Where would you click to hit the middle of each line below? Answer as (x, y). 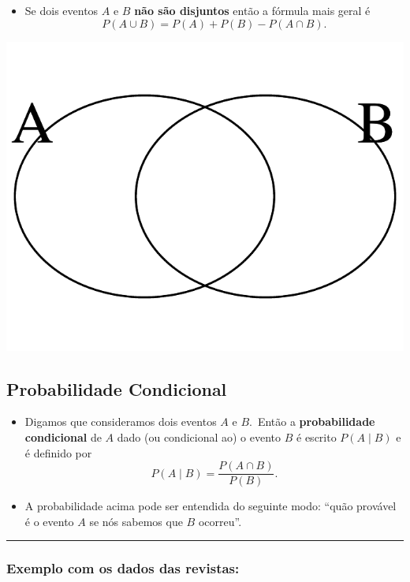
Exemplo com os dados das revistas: (123, 568)
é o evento (49, 521)
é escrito (317, 436)
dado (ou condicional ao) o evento (199, 436)
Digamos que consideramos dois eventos (121, 422)
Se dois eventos (61, 10)
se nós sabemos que (136, 521)
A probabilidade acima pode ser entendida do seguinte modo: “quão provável (211, 506)
